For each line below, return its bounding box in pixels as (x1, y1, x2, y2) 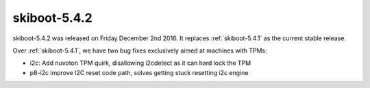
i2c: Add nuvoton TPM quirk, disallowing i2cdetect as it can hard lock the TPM (29, 59, 251, 68)
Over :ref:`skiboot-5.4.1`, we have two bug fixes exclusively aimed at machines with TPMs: (12, 46, 267, 55)
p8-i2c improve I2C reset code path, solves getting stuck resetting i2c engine (29, 68, 249, 76)
